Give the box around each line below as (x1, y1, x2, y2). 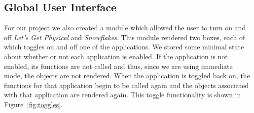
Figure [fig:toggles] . (4, 99, 63, 109)
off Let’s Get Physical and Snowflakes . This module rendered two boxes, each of (4, 32, 245, 42)
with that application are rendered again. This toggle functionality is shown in (4, 90, 241, 100)
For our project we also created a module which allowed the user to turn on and (4, 23, 246, 33)
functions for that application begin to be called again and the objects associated (4, 80, 249, 90)
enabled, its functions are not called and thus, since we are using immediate (4, 61, 233, 71)
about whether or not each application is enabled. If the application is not (4, 51, 228, 61)
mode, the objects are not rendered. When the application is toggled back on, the (4, 70, 250, 81)
